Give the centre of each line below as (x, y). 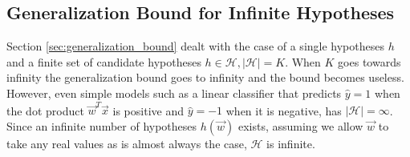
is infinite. (291, 143)
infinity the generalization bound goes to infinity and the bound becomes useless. (205, 77)
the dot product (45, 110)
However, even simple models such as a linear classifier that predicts (174, 93)
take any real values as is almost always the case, (127, 143)
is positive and (148, 110)
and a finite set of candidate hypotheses (104, 61)
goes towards (369, 61)
